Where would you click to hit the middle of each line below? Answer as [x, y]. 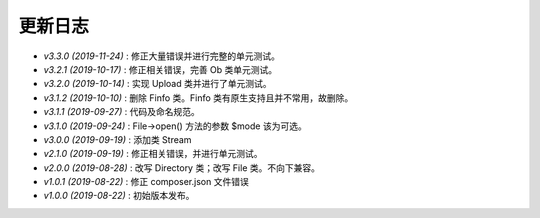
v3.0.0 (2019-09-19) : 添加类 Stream [117, 139]
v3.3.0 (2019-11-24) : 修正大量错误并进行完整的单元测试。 [161, 56]
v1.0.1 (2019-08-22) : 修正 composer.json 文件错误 [146, 182]
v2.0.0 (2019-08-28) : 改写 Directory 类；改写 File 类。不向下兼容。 [181, 167]
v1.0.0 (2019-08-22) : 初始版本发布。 [119, 196]
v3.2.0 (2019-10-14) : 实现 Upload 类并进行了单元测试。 [157, 84]
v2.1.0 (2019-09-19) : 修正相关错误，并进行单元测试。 [153, 154]
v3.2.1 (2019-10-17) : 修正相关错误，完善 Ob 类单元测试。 [160, 69]
